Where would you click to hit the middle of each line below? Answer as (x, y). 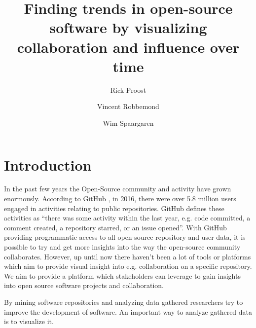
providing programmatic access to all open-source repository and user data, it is (125, 237)
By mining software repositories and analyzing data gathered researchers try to (124, 302)
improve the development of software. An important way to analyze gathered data (128, 311)
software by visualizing (128, 27)
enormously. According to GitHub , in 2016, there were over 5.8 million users (120, 198)
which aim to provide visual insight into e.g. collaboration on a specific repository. (128, 266)
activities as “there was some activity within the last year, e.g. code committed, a (127, 218)
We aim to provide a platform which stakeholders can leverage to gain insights (122, 275)
